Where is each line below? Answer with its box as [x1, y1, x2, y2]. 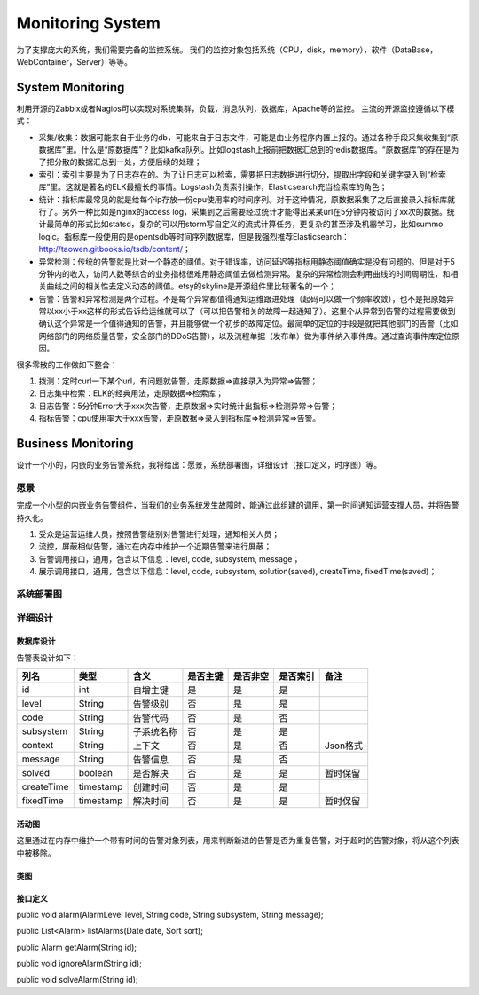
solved [21, 767, 51, 779]
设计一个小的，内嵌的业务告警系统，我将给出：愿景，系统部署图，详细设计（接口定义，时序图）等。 [16, 460, 381, 470]
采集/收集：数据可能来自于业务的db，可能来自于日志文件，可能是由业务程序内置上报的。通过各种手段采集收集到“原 [38, 131, 459, 142]
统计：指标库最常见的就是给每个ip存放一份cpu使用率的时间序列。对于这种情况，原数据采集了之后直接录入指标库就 [38, 193, 456, 204]
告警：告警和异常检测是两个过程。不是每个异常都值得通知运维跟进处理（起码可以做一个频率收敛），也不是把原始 [38, 293, 447, 304]
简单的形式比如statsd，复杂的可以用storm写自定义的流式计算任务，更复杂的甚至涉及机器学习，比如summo [53, 218, 444, 230]
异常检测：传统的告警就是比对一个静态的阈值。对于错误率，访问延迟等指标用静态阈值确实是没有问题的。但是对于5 [38, 256, 456, 266]
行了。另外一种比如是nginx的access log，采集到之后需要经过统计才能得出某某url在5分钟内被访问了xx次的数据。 [38, 206, 448, 217]
